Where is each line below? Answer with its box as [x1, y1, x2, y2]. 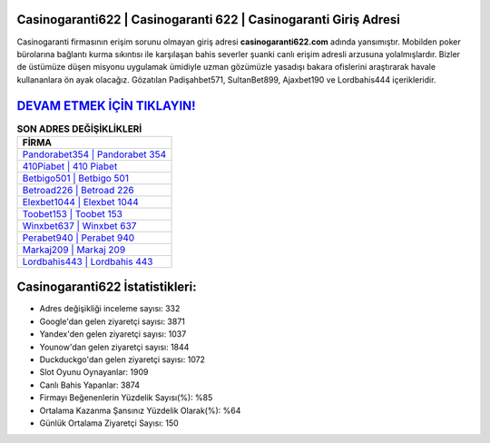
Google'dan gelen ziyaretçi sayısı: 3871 [39, 316, 186, 327]
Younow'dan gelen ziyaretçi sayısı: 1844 [39, 341, 190, 352]
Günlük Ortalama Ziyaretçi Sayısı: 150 [39, 418, 179, 428]
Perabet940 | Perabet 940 [22, 231, 135, 244]
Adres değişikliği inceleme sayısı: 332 [39, 303, 181, 314]
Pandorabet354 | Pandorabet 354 [22, 148, 167, 161]
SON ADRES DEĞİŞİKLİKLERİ [16, 123, 142, 135]
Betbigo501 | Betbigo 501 [22, 172, 129, 184]
